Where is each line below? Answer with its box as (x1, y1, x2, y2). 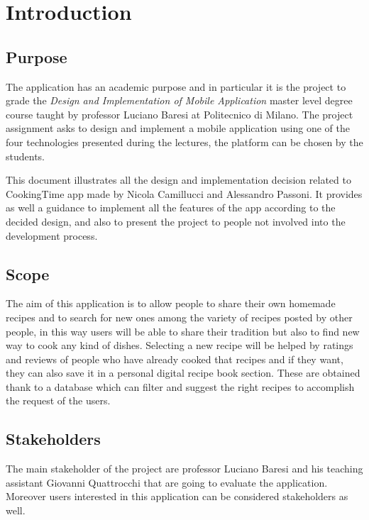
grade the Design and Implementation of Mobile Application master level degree (6, 93, 353, 108)
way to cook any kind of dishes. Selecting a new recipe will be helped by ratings (6, 338, 353, 353)
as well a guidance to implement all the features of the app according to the (6, 200, 336, 215)
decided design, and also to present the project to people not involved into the (6, 214, 346, 228)
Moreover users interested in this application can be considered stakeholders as (6, 489, 348, 504)
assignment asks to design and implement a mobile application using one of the (6, 121, 351, 135)
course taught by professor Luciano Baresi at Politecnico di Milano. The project (6, 106, 353, 121)
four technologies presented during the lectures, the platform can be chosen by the (6, 134, 363, 149)
